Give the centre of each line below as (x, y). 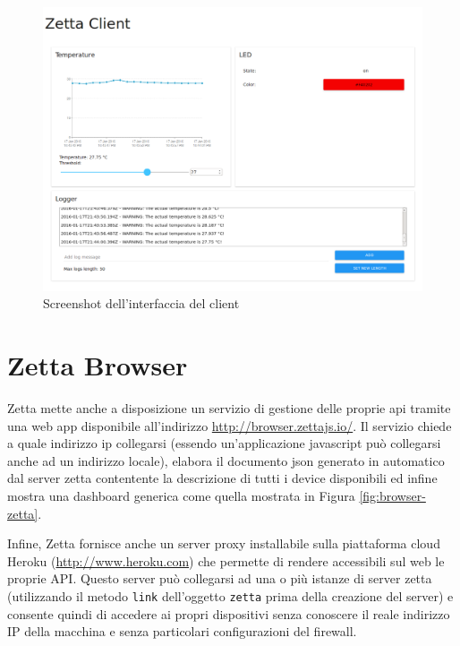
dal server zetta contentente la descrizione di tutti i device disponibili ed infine (222, 478)
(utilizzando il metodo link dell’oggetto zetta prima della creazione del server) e (230, 596)
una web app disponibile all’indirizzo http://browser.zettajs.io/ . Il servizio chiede (230, 425)
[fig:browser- (392, 496)
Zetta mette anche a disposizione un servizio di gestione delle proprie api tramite (229, 408)
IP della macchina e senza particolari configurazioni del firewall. (182, 631)
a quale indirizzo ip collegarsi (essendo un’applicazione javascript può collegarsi (224, 443)
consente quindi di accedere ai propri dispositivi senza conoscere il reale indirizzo (229, 613)
